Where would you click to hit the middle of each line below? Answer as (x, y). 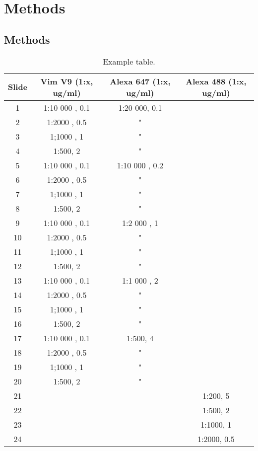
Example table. (129, 61)
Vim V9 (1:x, (67, 81)
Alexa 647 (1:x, (140, 81)
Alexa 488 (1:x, (216, 81)
